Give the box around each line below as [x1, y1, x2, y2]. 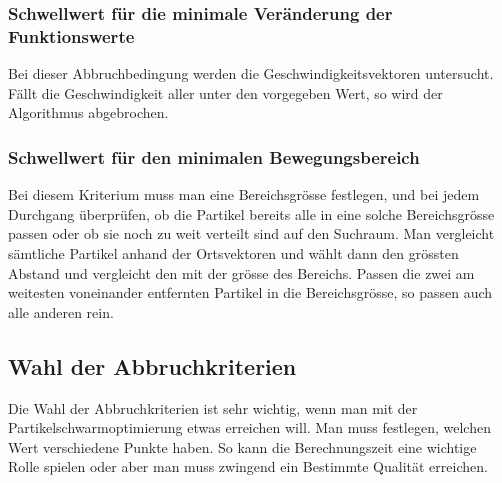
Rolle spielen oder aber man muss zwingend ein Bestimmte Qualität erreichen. [8, 456, 488, 477]
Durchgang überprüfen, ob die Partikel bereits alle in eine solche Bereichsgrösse [8, 203, 495, 224]
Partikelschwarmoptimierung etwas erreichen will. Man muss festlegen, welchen [8, 417, 491, 438]
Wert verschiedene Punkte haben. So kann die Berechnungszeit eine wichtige [8, 436, 477, 457]
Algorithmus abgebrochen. [8, 102, 169, 123]
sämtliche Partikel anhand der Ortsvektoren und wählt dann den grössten [8, 242, 459, 263]
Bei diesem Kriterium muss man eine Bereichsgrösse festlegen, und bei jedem [8, 184, 480, 205]
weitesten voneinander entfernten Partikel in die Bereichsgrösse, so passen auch [8, 282, 493, 303]
